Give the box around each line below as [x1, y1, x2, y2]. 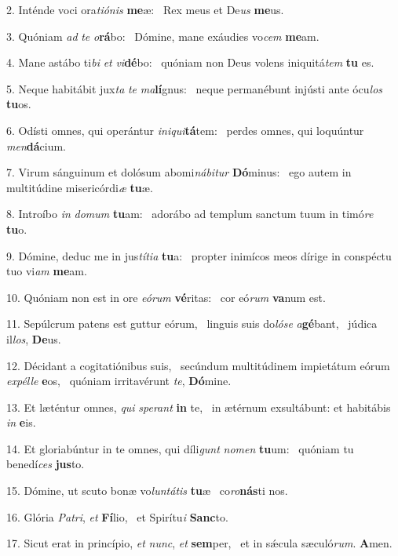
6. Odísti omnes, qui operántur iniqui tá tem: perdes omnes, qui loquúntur [6, 122, 364, 138]
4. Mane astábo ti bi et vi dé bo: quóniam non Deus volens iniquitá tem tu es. [6, 54, 374, 71]
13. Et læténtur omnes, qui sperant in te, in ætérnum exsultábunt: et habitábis [6, 398, 391, 415]
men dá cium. [6, 137, 66, 154]
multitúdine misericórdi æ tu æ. [6, 179, 153, 195]
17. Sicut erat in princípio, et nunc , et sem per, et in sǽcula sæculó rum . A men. [6, 535, 393, 551]
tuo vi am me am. [6, 263, 87, 279]
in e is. [6, 414, 36, 431]
